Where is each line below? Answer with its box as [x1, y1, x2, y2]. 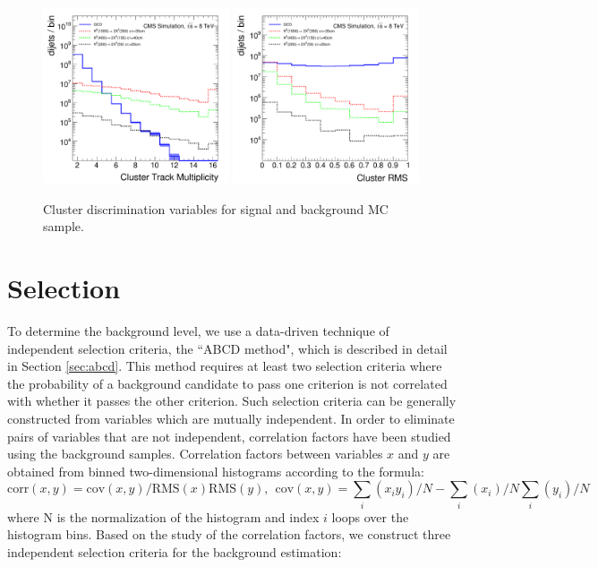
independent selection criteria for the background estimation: [7, 542, 342, 561]
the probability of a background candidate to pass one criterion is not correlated [7, 374, 448, 392]
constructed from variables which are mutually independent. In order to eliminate [7, 409, 455, 428]
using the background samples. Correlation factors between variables [7, 444, 383, 463]
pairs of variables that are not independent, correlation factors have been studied [7, 426, 451, 445]
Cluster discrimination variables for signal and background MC [43, 199, 389, 218]
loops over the [331, 507, 409, 526]
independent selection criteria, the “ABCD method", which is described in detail [7, 339, 448, 357]
